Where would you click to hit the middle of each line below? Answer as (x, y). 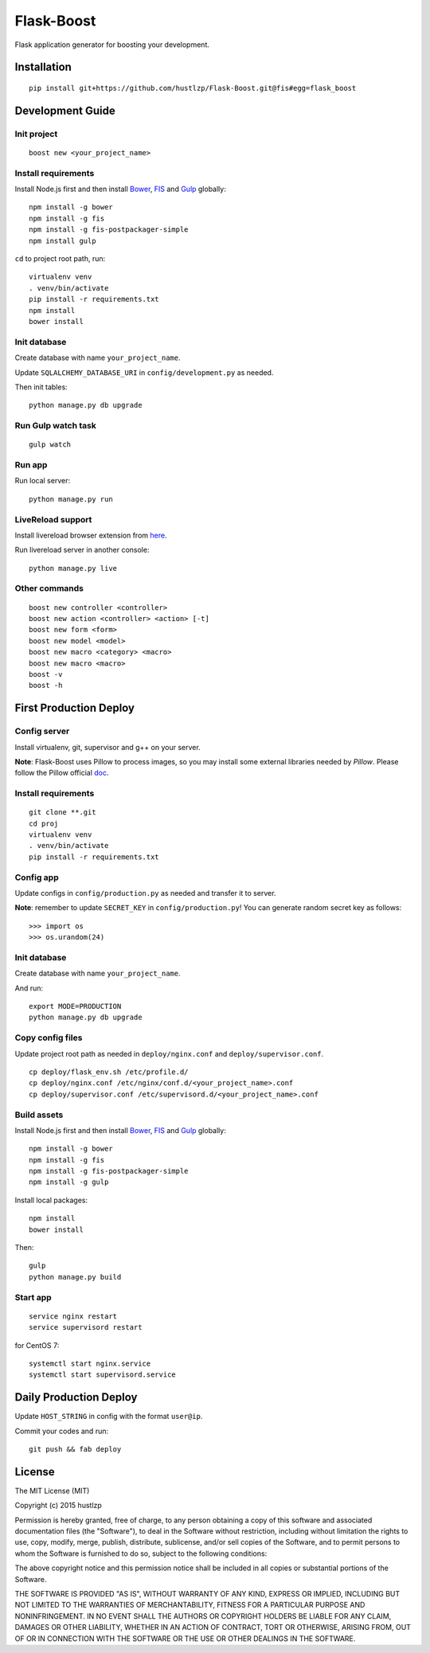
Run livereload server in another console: (82, 550)
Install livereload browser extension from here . (91, 535)
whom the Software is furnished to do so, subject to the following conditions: (141, 1553)
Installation (43, 67)
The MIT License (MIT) (52, 1491)
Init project (36, 134)
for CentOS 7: (37, 1345)
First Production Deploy (75, 708)
